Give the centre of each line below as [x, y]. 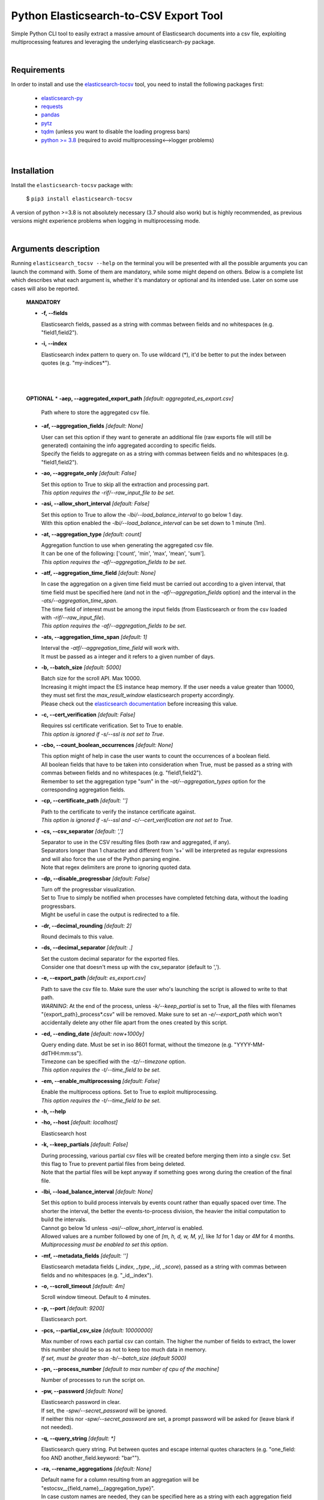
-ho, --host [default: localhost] [79, 1123]
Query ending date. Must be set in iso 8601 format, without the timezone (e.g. [137, 1045]
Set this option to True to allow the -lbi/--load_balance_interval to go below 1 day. [142, 514]
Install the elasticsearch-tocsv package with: [72, 185]
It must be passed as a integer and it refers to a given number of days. [128, 656]
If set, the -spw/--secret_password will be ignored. [104, 1411]
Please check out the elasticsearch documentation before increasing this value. [139, 703]
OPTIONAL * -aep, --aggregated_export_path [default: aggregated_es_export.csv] [130, 398]
